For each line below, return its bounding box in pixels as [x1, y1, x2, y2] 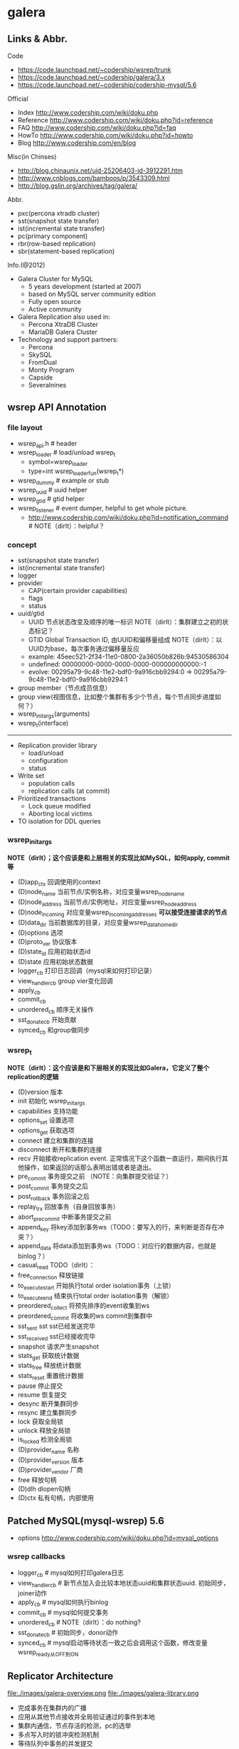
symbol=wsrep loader [28, 457, 88, 468]
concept [7, 539, 37, 549]
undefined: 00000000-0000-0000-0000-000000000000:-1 [28, 660, 206, 669]
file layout [7, 422, 43, 432]
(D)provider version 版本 [17, 1455, 84, 1466]
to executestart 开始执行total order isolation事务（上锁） [17, 1281, 176, 1292]
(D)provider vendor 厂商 [17, 1466, 83, 1476]
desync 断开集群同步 [17, 1399, 79, 1408]
